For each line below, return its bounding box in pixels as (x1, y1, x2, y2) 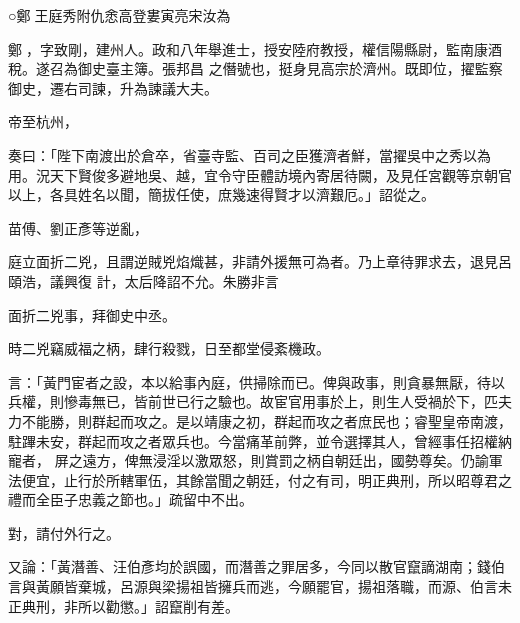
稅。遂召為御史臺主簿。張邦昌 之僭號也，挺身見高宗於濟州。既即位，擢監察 (8, 58, 503, 79)
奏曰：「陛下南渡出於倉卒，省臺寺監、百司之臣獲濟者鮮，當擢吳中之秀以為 (8, 144, 491, 165)
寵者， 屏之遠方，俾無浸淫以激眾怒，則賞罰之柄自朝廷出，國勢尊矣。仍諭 (8, 450, 489, 471)
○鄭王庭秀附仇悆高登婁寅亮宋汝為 (8, 5, 231, 25)
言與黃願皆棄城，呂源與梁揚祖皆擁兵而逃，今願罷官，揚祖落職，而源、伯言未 (8, 576, 512, 597)
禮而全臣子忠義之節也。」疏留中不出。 (8, 489, 253, 510)
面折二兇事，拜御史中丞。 (8, 304, 176, 325)
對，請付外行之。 (8, 522, 120, 543)
